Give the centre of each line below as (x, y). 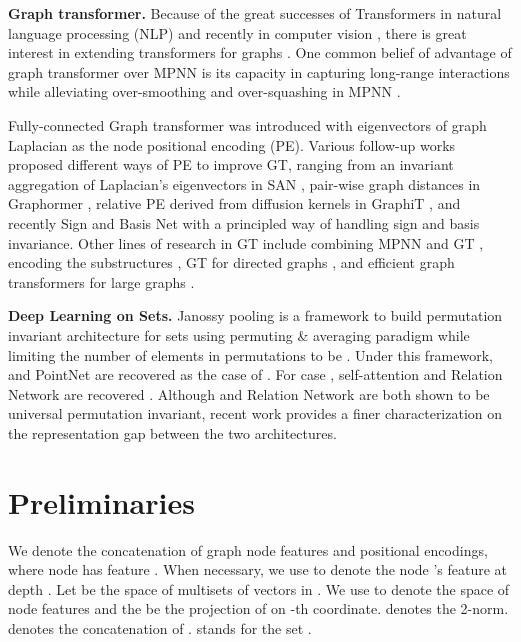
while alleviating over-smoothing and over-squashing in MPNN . (204, 91)
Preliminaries (101, 501)
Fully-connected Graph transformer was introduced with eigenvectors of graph (247, 124)
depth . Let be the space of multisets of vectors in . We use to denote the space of (259, 588)
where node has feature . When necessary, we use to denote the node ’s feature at (258, 569)
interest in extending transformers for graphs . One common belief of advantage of (260, 52)
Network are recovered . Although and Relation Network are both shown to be (249, 393)
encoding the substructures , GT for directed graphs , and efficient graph (231, 262)
